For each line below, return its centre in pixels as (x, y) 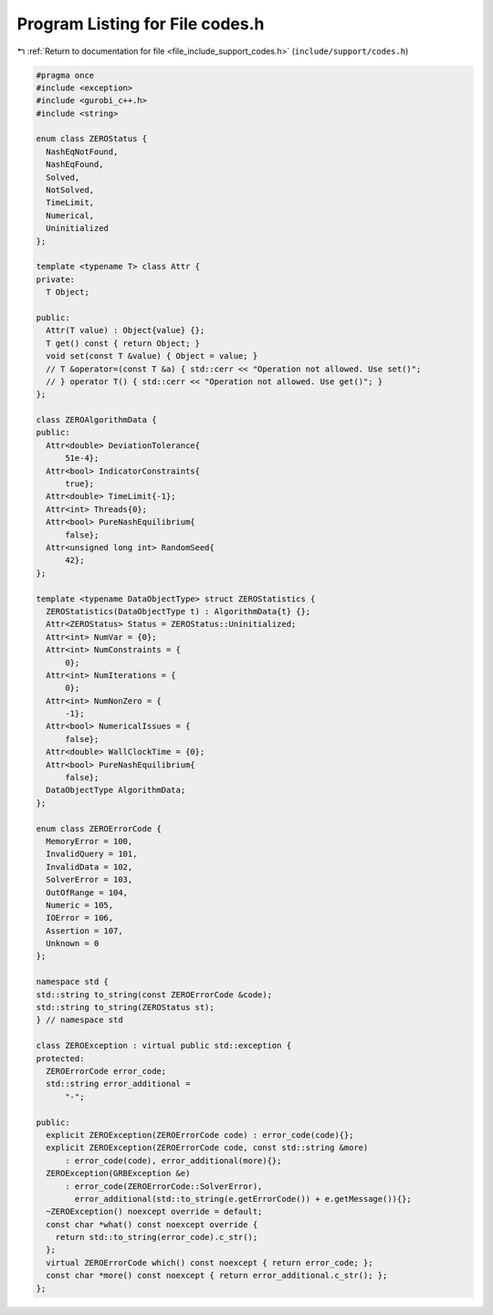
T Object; (68, 292)
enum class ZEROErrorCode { (99, 829)
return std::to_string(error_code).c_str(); (157, 1237)
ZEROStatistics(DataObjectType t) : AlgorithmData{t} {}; (178, 611)
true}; (80, 484)
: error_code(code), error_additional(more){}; (173, 1160)
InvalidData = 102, (89, 866)
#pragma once (65, 75)
